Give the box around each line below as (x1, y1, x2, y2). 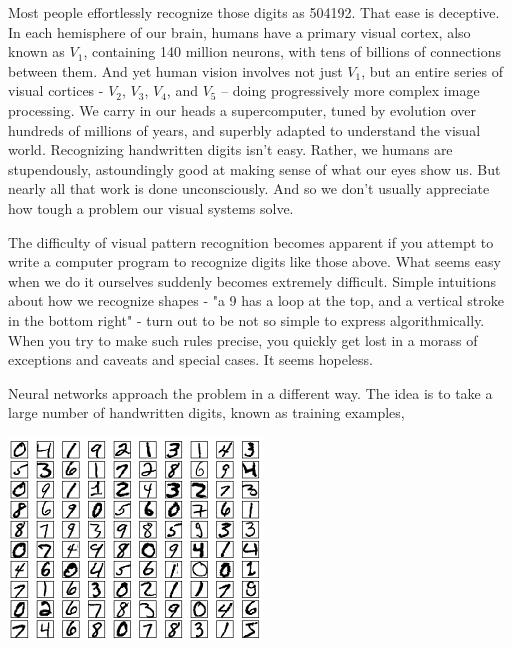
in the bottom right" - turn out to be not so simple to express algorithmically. (8, 309, 485, 330)
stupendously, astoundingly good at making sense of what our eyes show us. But (8, 158, 501, 179)
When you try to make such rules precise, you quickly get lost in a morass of (8, 329, 478, 350)
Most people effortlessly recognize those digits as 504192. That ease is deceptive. (8, 2, 500, 22)
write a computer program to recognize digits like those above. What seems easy (8, 251, 501, 272)
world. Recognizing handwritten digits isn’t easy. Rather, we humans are (8, 139, 453, 160)
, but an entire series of (361, 60, 503, 81)
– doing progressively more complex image (221, 80, 480, 101)
